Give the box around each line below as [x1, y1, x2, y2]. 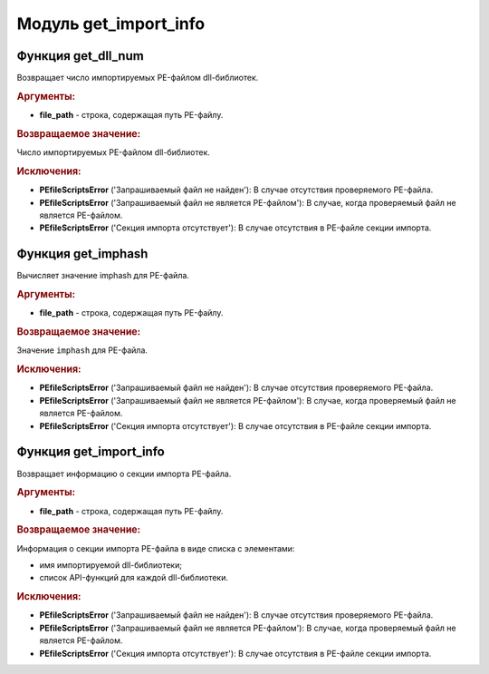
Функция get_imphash [16, 246, 149, 262]
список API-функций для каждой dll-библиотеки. [39, 572, 229, 583]
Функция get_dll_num [16, 48, 144, 63]
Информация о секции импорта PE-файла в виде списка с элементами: [16, 542, 295, 553]
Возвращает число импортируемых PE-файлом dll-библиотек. [16, 73, 259, 83]
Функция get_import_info [16, 444, 165, 460]
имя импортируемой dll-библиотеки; [39, 559, 183, 571]
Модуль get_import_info [16, 14, 206, 34]
